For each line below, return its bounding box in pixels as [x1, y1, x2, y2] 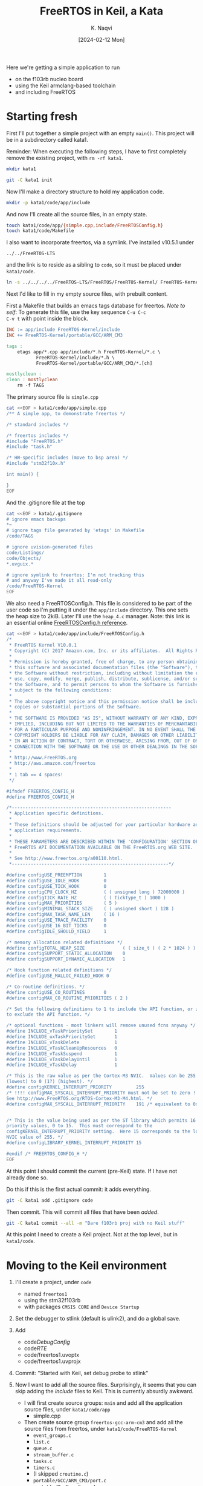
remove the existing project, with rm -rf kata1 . [6, 154, 123, 161]
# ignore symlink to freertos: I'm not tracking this [6, 571, 145, 578]
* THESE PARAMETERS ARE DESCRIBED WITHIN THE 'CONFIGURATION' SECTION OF [8, 838, 199, 845]
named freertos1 [24, 1290, 68, 1298]
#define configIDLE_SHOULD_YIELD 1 [6, 928, 107, 935]
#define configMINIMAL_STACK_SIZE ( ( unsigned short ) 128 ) [6, 906, 174, 912]
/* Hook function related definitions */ [6, 967, 112, 973]
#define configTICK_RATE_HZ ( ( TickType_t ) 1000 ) [6, 895, 166, 901]
